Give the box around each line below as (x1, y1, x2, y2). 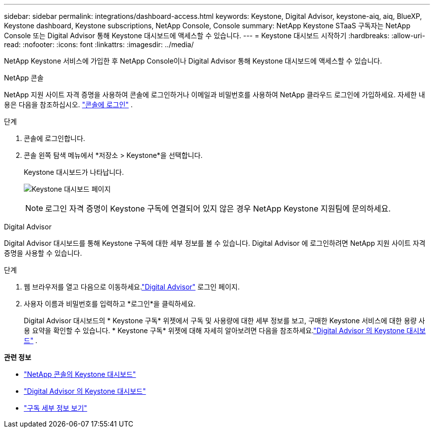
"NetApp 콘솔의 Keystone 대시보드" (24, 370, 136, 378)
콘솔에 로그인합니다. (24, 134, 85, 143)
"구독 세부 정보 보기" (24, 404, 87, 412)
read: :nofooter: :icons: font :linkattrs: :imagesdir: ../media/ (4, 40, 194, 49)
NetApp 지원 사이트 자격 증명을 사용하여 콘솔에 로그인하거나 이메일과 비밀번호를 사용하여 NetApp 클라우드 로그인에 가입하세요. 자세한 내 (4, 90, 425, 99)
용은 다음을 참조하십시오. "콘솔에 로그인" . (4, 100, 133, 109)
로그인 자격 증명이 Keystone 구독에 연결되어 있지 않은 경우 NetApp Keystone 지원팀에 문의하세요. (45, 204, 391, 214)
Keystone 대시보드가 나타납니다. (24, 168, 124, 176)
